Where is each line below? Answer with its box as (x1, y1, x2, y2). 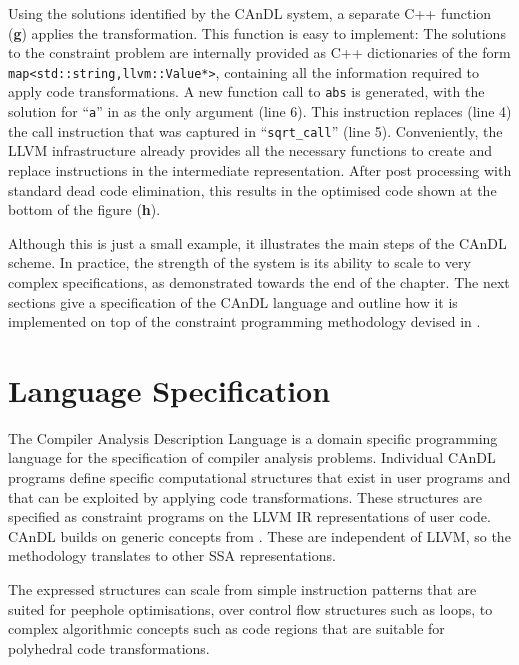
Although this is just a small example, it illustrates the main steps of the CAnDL (8, 232, 507, 253)
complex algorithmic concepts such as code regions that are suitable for (8, 618, 445, 639)
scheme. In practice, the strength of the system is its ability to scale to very (8, 252, 471, 273)
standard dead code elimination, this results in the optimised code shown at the (8, 179, 497, 200)
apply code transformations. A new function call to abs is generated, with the (8, 81, 485, 102)
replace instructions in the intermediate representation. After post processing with (8, 160, 512, 180)
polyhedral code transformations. (8, 637, 210, 658)
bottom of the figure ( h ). (8, 199, 161, 220)
